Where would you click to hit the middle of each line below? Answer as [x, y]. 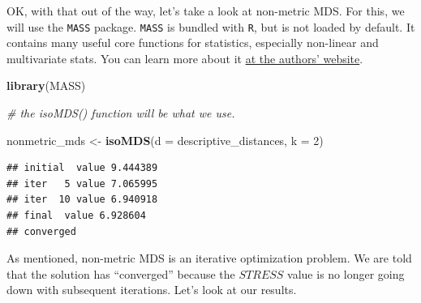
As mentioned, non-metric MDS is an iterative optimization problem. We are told [209, 258]
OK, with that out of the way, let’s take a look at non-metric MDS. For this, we [206, 11]
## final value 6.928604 [76, 216]
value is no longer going [346, 273]
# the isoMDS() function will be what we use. [121, 113]
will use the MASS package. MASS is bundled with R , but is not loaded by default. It [211, 26]
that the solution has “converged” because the [121, 273]
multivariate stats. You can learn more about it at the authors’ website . [185, 58]
